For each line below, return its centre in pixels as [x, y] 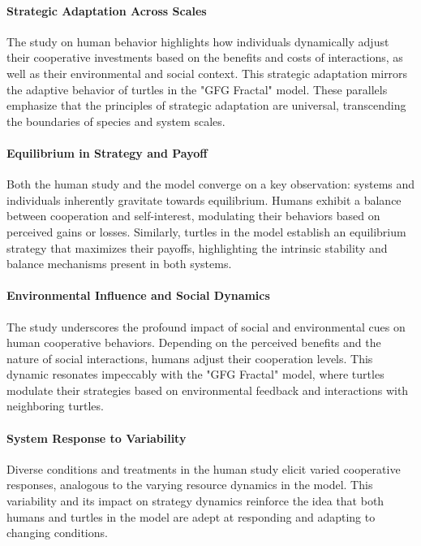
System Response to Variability [97, 438]
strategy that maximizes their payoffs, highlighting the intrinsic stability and [197, 247]
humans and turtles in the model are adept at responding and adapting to [191, 516]
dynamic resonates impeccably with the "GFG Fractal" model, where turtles [195, 374]
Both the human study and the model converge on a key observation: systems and [211, 184]
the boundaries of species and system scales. [116, 121]
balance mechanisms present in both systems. [119, 264]
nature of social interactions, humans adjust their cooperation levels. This [190, 358]
